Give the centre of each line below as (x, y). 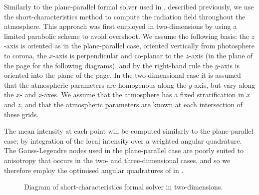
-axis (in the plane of (221, 55)
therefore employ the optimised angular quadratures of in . (94, 170)
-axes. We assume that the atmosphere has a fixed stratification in (143, 95)
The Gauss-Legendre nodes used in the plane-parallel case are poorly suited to (124, 150)
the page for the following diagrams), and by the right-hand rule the (108, 65)
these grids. (21, 114)
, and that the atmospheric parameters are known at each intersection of (131, 104)
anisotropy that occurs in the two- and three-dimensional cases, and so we (117, 160)
